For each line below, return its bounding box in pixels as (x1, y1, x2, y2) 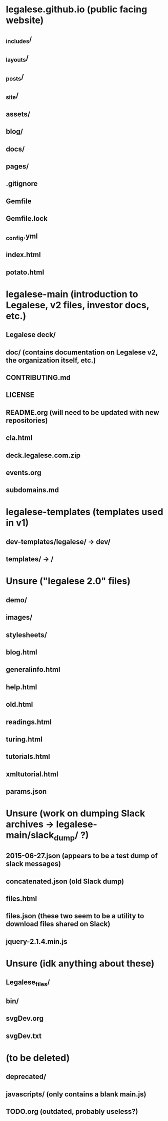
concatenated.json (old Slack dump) (6, 877, 124, 885)
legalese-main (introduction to (6, 288, 138, 300)
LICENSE (6, 391, 35, 399)
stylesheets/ (6, 630, 48, 639)
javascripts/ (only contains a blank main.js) (6, 1090, 146, 1098)
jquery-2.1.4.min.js (6, 937, 68, 946)
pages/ (6, 162, 29, 171)
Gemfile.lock (6, 214, 48, 223)
